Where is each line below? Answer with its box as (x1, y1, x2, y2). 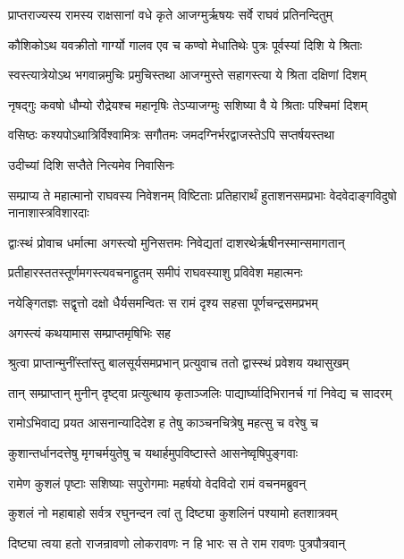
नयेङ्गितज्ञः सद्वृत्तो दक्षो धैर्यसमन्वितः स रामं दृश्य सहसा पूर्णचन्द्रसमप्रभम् (8, 292, 318, 311)
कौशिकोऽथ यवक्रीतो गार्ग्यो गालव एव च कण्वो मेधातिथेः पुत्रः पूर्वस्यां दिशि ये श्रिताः (8, 35, 362, 54)
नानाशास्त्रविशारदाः (8, 203, 89, 222)
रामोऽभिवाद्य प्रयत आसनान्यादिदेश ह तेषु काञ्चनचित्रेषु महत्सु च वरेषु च (8, 413, 318, 432)
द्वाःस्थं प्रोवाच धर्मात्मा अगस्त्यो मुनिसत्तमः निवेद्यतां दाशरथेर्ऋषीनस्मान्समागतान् (8, 233, 345, 251)
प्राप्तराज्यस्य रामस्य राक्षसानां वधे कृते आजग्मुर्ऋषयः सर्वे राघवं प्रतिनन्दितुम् (8, 5, 332, 23)
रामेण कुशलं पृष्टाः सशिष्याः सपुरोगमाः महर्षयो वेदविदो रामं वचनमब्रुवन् (8, 473, 307, 492)
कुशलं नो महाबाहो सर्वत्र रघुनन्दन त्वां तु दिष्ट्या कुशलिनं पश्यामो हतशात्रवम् (8, 504, 338, 522)
